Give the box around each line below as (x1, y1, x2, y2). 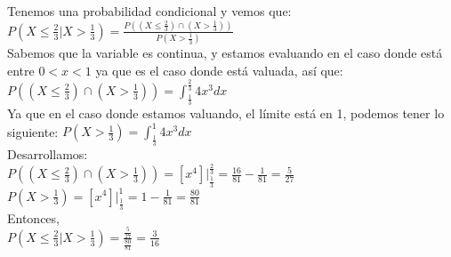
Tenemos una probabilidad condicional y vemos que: (7, 2, 292, 20)
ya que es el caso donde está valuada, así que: (95, 60, 343, 79)
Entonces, (7, 208, 60, 227)
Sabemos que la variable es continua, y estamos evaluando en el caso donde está (7, 44, 443, 62)
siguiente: (7, 122, 59, 141)
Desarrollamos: (7, 145, 88, 164)
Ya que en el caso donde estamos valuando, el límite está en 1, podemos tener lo (7, 103, 445, 122)
